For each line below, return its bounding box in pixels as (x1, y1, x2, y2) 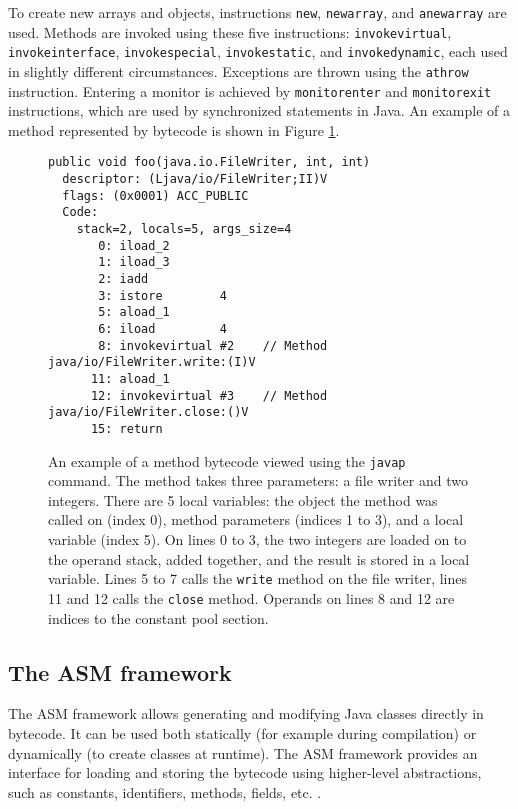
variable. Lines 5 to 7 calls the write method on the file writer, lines (48, 568, 467, 589)
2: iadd (98, 272, 149, 287)
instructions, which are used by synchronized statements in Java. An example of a (8, 100, 511, 121)
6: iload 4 (98, 322, 227, 337)
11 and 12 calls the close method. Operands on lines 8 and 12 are (48, 587, 455, 608)
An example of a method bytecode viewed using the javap (48, 450, 406, 471)
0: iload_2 (98, 238, 170, 253)
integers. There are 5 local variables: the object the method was (48, 489, 438, 510)
